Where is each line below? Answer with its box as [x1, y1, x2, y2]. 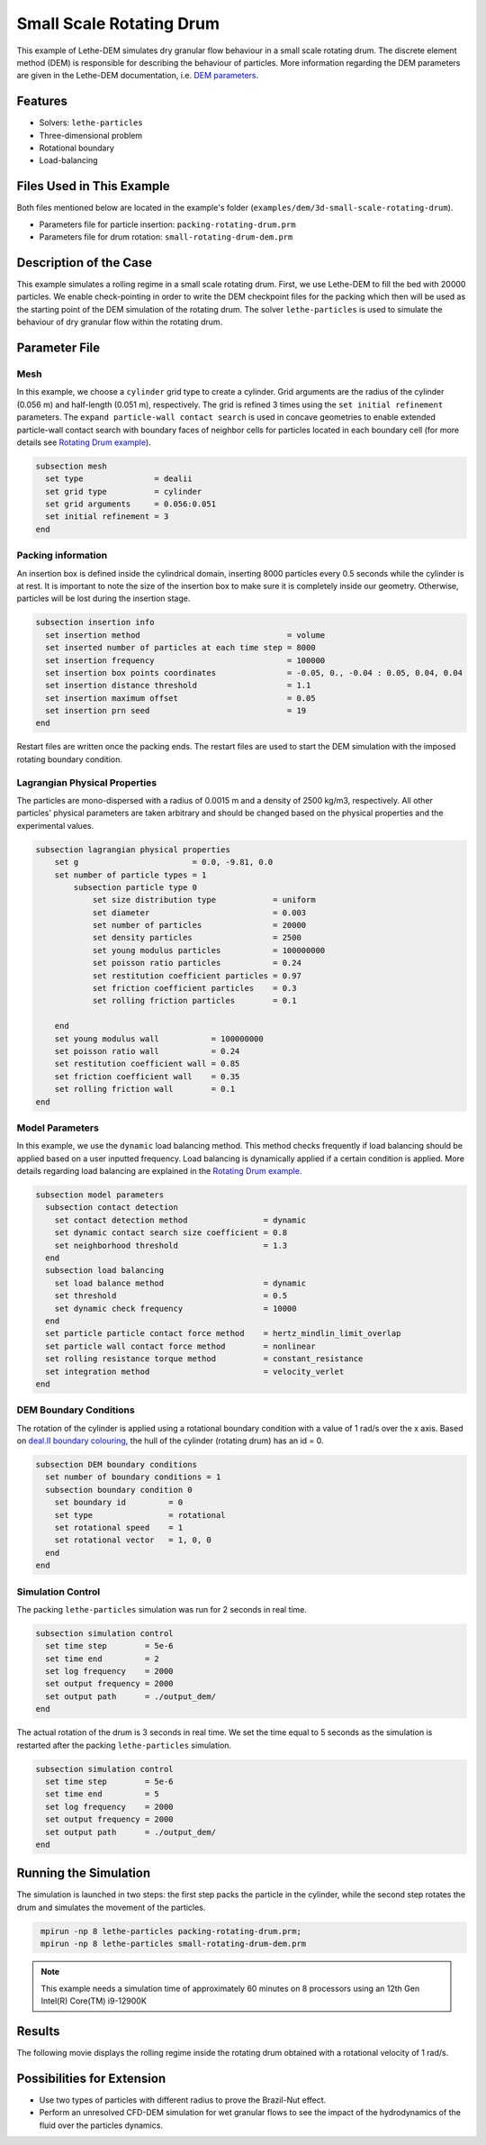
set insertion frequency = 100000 [45, 655, 326, 666]
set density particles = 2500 [92, 932, 301, 943]
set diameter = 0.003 [92, 907, 307, 918]
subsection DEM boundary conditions [35, 1459, 198, 1470]
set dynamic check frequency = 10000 [54, 1303, 297, 1313]
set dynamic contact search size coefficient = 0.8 [54, 1228, 288, 1238]
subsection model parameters [35, 1190, 165, 1200]
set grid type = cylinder [45, 486, 202, 496]
